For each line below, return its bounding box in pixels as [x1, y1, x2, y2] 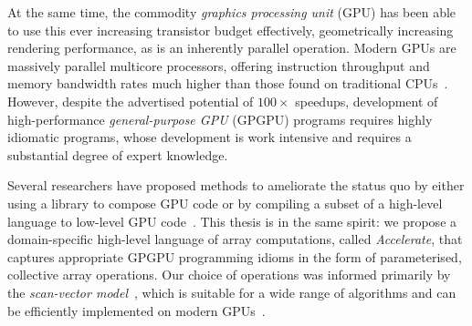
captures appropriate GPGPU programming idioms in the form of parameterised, [7, 247, 462, 266]
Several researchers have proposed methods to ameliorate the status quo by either [7, 176, 465, 195]
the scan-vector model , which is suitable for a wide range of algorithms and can [7, 282, 456, 301]
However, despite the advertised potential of [7, 91, 254, 110]
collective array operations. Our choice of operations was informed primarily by [7, 265, 451, 284]
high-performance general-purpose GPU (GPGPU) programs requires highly [7, 109, 433, 128]
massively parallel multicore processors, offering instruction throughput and [7, 56, 430, 75]
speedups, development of [295, 91, 438, 110]
